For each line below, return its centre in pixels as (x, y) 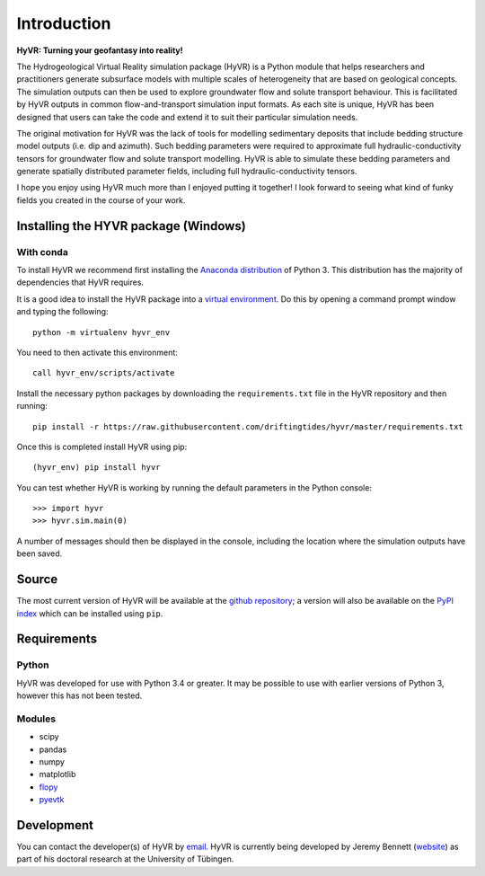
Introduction (64, 23)
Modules (36, 719)
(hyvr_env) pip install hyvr (97, 468)
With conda (43, 252)
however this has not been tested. (79, 695)
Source (37, 580)
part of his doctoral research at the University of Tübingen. (125, 859)
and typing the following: (62, 312)
